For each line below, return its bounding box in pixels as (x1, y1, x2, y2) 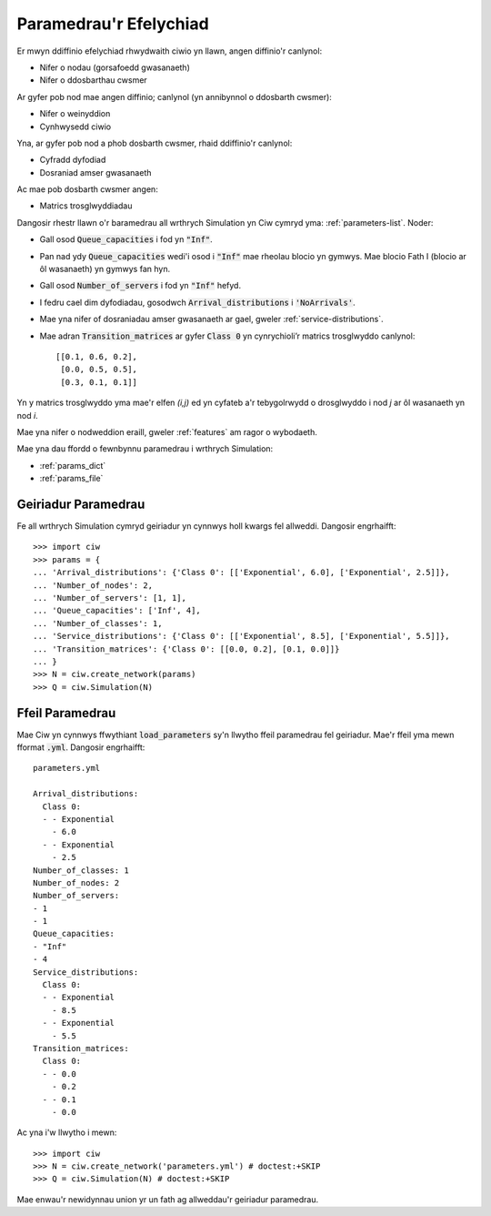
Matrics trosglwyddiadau (39, 200, 133, 211)
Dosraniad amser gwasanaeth (39, 167, 152, 177)
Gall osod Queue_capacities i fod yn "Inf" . (39, 234, 213, 245)
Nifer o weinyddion (39, 108, 111, 119)
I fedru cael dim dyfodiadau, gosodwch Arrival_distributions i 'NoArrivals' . (39, 297, 356, 308)
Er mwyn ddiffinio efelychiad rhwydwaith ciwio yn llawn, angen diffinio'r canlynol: (16, 46, 323, 56)
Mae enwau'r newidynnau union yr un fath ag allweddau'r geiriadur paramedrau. (16, 1193, 319, 1205)
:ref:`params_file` (39, 473, 104, 484)
